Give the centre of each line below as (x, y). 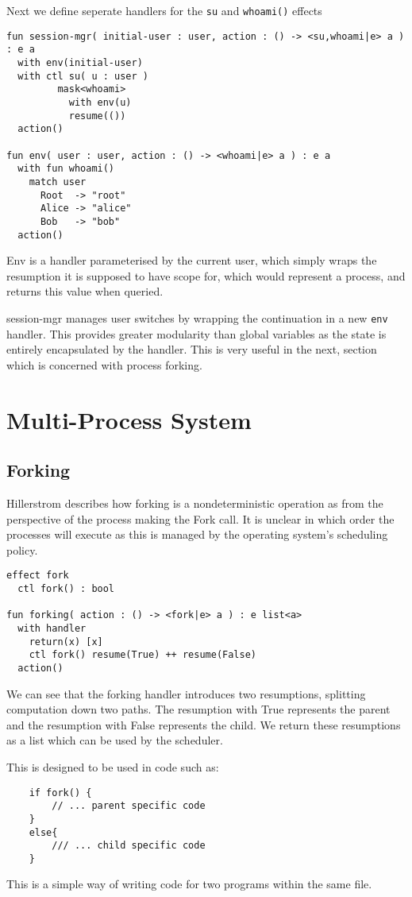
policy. (22, 549)
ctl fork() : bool (66, 588)
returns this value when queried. (85, 291)
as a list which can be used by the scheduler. (115, 740)
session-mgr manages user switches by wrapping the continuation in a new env (197, 317)
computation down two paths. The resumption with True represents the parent (198, 709)
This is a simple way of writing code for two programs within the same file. (189, 884)
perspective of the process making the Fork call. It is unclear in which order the (200, 518)
